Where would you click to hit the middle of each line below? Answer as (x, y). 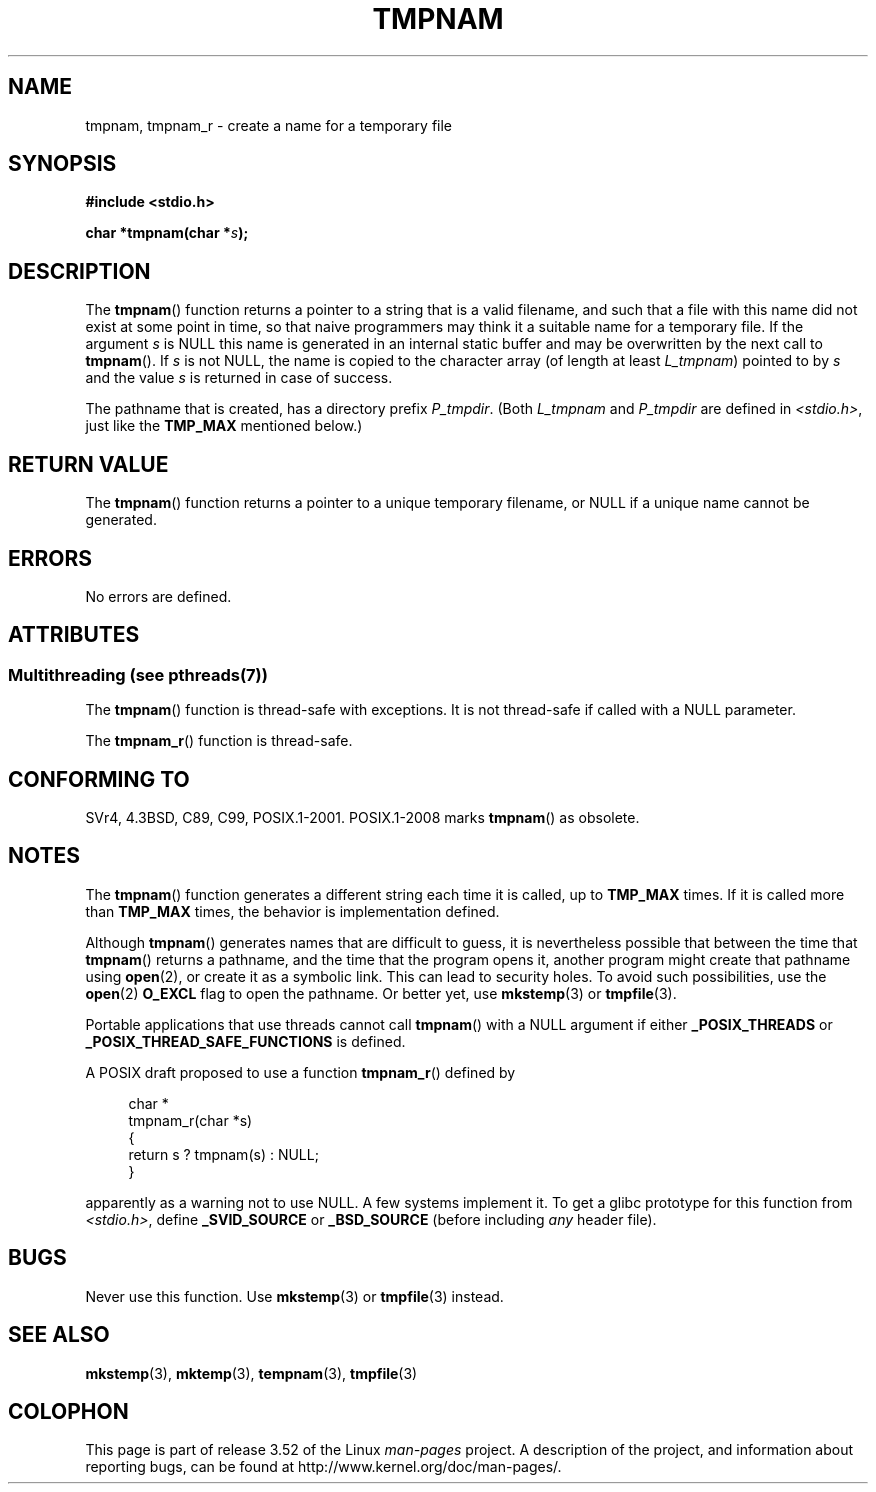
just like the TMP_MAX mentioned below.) (224, 426)
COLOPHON (68, 1411)
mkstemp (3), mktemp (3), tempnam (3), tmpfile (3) (251, 1373)
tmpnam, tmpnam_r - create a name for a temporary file (269, 125)
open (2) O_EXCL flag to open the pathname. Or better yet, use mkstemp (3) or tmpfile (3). (381, 993)
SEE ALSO (59, 1335)
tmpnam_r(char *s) (190, 1120)
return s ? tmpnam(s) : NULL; (223, 1154)
